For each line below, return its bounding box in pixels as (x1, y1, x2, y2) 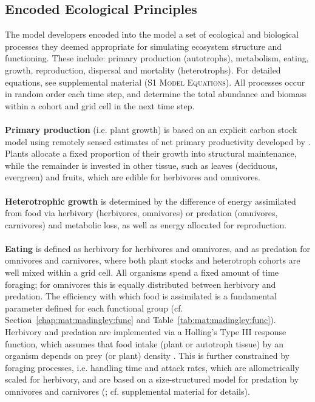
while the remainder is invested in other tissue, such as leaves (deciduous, (5, 158, 278, 171)
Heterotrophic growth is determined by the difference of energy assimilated (5, 194, 296, 207)
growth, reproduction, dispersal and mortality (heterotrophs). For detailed (5, 63, 281, 76)
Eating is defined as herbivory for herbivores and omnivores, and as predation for (5, 242, 311, 254)
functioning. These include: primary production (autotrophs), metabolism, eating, (5, 52, 309, 64)
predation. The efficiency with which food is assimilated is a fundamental (5, 290, 277, 302)
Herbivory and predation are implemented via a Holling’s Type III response (5, 325, 286, 338)
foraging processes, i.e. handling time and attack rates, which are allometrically (5, 361, 300, 373)
